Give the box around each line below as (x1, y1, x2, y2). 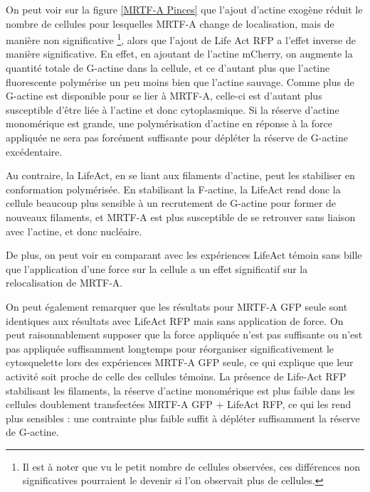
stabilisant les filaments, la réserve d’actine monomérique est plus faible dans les (6, 383, 355, 397)
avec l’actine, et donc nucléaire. (6, 223, 142, 238)
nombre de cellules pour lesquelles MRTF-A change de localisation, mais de (6, 16, 334, 31)
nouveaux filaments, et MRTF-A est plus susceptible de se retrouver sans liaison (6, 209, 356, 224)
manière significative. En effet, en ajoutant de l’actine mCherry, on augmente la (6, 46, 353, 61)
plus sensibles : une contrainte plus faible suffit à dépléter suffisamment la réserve (6, 410, 360, 425)
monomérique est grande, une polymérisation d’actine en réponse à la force (6, 116, 332, 131)
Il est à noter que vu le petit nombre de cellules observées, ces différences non (22, 459, 360, 474)
